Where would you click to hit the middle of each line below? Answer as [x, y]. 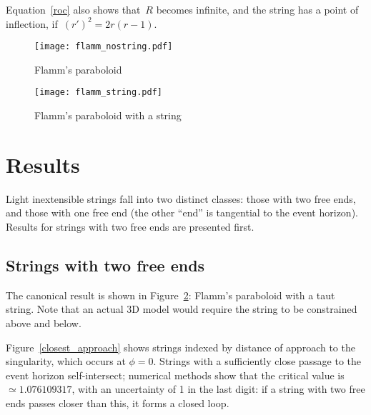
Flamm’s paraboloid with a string [108, 115]
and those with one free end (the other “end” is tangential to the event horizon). [182, 212]
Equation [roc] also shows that [73, 9]
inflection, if [32, 23]
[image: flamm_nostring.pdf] [104, 47]
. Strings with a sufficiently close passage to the [257, 361]
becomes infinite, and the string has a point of [257, 9]
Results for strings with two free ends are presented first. [130, 226]
